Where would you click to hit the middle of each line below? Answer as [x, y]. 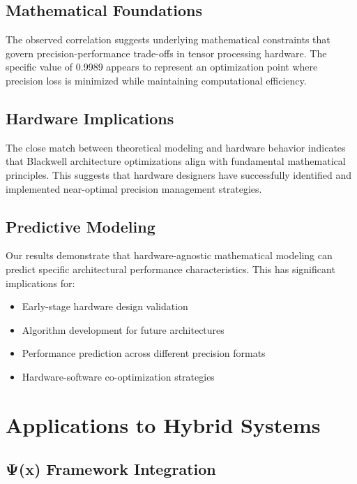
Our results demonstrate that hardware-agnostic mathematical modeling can [169, 255]
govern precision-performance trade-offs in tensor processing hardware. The [166, 53]
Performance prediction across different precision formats [144, 353]
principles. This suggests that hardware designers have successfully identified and [178, 174]
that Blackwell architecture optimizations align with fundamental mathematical [176, 161]
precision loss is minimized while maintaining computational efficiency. [156, 80]
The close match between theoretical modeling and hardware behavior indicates [176, 147]
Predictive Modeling [81, 226]
